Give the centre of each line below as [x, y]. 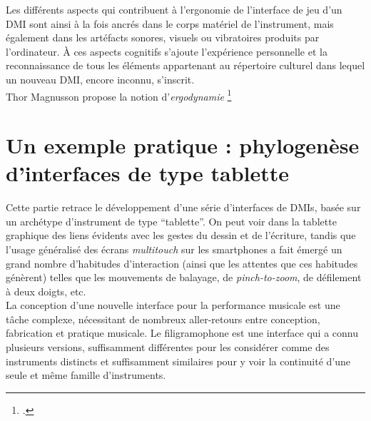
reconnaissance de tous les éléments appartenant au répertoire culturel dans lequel [185, 65]
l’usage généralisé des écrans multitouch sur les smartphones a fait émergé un [174, 249]
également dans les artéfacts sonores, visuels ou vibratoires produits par [163, 37]
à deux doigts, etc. [46, 291]
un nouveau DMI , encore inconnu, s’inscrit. [100, 79]
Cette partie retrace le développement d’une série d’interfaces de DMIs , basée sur [183, 207]
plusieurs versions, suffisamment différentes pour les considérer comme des [168, 347]
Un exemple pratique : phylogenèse [183, 145]
